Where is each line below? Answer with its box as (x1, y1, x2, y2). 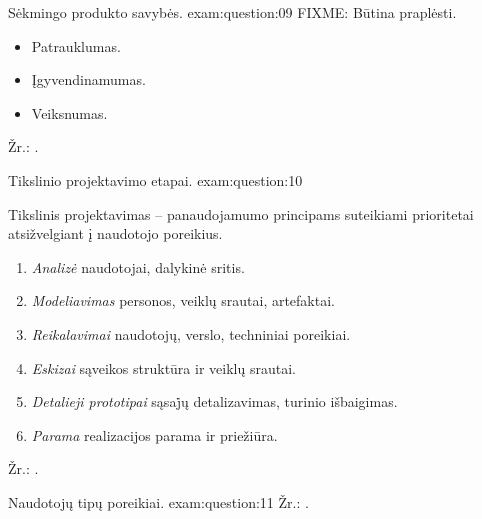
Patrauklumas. (31, 35, 121, 56)
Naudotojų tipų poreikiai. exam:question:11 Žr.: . (8, 491, 309, 512)
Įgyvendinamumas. (31, 69, 146, 90)
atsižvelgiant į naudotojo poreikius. (8, 223, 223, 244)
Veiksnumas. (31, 102, 108, 123)
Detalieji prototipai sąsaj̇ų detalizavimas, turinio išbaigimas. (31, 391, 398, 412)
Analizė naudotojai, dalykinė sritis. (31, 256, 245, 277)
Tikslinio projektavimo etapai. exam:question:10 (8, 169, 303, 190)
